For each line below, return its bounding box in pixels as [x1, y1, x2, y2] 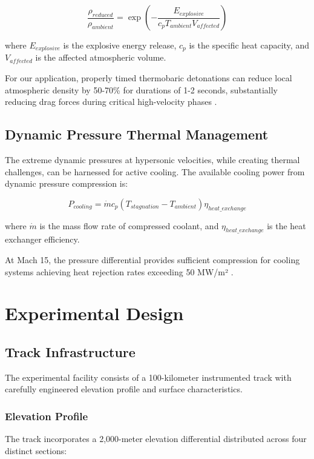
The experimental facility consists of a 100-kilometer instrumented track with [5, 370, 292, 383]
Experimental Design [5, 301, 184, 326]
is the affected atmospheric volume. [35, 51, 166, 64]
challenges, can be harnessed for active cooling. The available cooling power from [5, 165, 305, 178]
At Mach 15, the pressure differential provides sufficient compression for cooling [5, 253, 300, 266]
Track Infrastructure [5, 342, 136, 361]
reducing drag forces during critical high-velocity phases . [5, 95, 217, 108]
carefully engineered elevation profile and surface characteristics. [5, 383, 243, 395]
